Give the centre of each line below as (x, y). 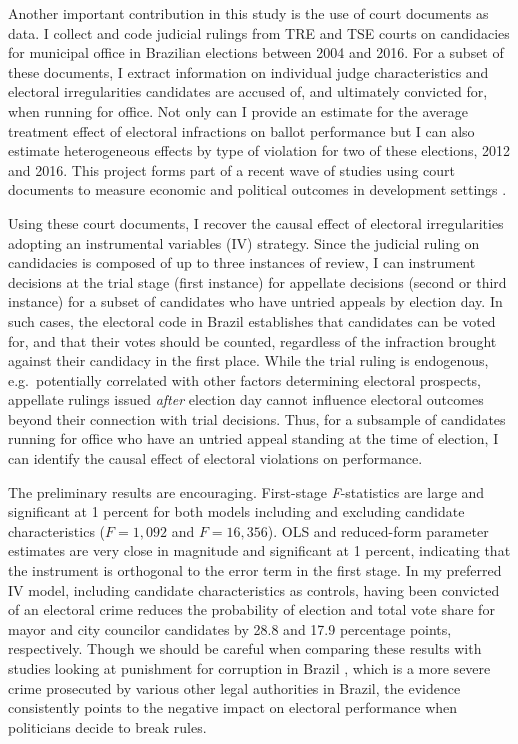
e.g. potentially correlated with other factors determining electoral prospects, (245, 379)
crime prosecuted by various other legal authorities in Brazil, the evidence (234, 687)
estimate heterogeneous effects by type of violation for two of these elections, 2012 (259, 150)
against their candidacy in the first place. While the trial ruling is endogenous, (248, 360)
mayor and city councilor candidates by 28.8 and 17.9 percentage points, (230, 628)
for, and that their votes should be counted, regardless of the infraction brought (252, 340)
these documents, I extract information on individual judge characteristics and (248, 71)
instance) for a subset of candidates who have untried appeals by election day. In (255, 301)
